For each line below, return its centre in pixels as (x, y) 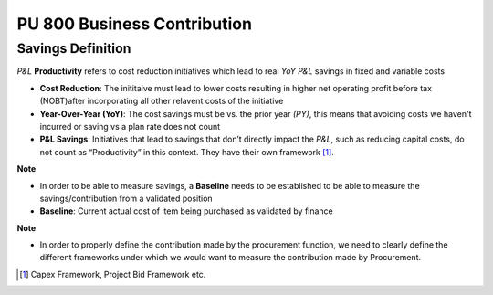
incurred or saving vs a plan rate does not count (130, 126)
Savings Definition (74, 48)
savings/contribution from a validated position (126, 198)
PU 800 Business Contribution (135, 24)
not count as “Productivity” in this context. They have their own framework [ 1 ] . (187, 152)
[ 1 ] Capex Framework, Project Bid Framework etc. (113, 274)
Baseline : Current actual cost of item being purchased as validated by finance (186, 211)
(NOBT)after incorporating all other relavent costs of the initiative (162, 101)
